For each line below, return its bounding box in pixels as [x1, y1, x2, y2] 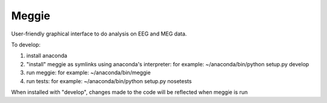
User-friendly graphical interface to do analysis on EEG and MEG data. [11, 30, 187, 37]
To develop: [11, 41, 41, 48]
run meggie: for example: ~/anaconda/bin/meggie [26, 69, 151, 76]
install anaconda [26, 52, 68, 60]
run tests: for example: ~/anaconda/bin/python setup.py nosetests [26, 77, 192, 84]
